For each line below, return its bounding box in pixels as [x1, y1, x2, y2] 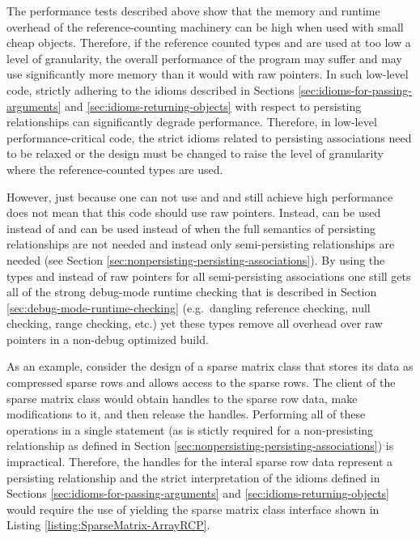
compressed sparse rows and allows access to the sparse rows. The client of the [6, 374, 396, 391]
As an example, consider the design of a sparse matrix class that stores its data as [6, 358, 414, 375]
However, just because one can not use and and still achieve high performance [6, 188, 393, 205]
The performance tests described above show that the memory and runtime [6, 2, 380, 19]
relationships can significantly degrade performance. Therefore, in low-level [6, 113, 377, 130]
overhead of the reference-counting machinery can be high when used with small [6, 18, 404, 35]
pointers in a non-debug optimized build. [6, 330, 209, 347]
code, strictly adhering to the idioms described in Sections [6, 81, 295, 98]
